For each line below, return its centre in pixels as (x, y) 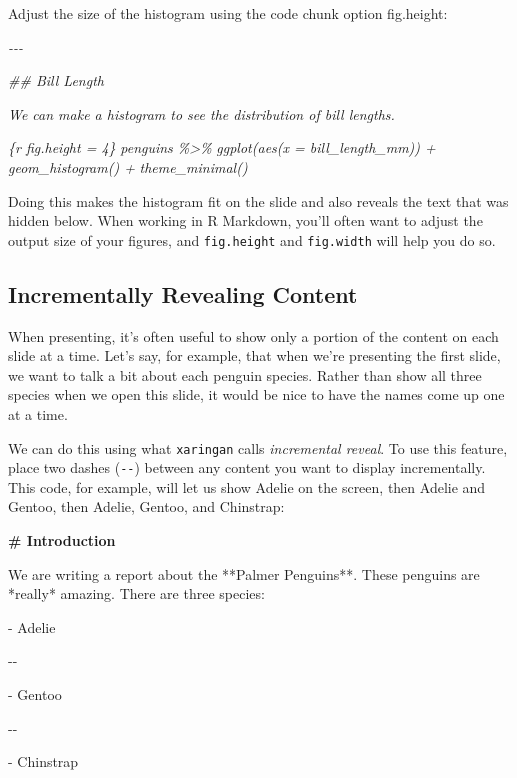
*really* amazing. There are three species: (136, 593)
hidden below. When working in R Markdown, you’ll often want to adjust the (245, 220)
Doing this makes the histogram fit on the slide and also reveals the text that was (258, 200)
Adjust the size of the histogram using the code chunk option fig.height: (228, 13)
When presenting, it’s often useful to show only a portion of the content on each (253, 335)
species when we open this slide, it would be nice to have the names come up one (256, 394)
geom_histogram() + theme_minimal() (128, 166)
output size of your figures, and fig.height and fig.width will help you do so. (252, 239)
